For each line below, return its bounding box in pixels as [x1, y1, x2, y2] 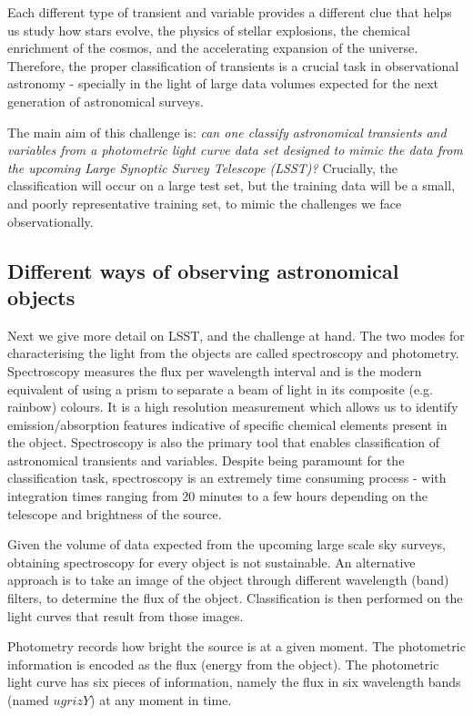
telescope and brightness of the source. [7, 504, 222, 523]
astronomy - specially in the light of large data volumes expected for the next [7, 74, 438, 93]
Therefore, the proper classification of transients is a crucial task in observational [7, 56, 459, 75]
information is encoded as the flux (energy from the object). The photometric [7, 654, 439, 673]
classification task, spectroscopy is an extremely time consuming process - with [7, 468, 447, 487]
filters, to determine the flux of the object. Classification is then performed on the [7, 588, 463, 608]
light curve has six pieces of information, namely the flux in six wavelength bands [7, 672, 461, 691]
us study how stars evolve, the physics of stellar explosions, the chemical [7, 20, 410, 39]
